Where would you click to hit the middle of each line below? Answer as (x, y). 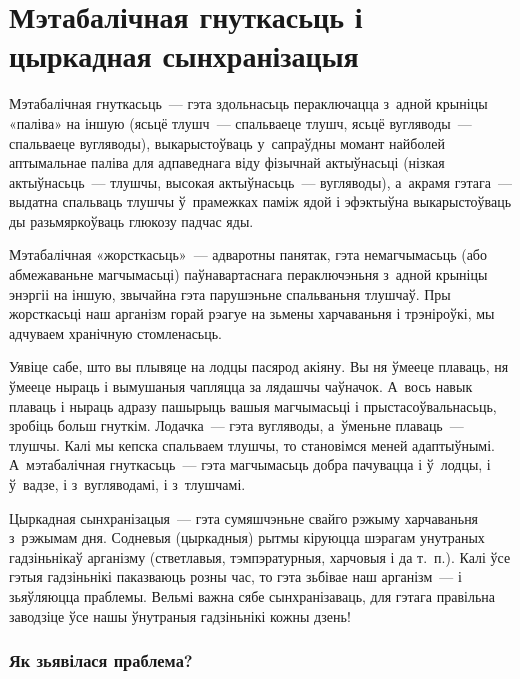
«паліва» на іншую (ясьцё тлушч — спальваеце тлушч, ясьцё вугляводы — (240, 122)
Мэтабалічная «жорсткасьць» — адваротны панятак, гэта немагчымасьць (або (248, 254)
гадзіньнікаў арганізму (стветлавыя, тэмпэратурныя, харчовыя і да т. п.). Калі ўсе (260, 556)
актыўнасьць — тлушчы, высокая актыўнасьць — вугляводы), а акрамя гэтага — (260, 181)
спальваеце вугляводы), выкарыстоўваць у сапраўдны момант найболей (227, 142)
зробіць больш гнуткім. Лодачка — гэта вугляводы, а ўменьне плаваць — (236, 425)
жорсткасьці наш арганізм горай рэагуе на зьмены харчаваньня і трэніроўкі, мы (252, 313)
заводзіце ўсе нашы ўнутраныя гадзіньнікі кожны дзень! (180, 615)
